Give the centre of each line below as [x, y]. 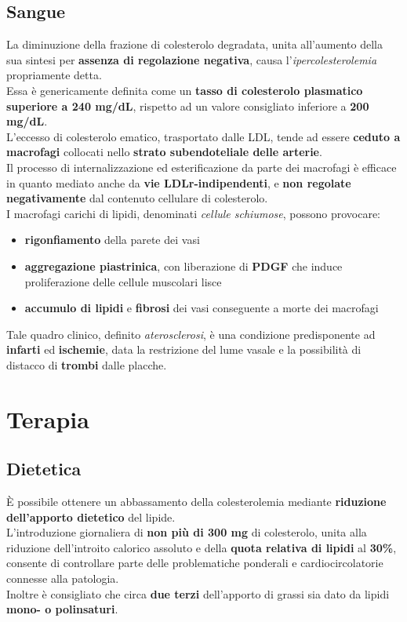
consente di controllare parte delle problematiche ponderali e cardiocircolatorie [195, 563]
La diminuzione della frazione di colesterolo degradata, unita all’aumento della [194, 44]
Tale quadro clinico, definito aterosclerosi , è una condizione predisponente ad [191, 334]
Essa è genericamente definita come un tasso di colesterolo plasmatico [185, 90]
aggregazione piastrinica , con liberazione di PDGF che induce [184, 266]
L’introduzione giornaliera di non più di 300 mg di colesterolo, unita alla [187, 532]
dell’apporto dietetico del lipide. [91, 517]
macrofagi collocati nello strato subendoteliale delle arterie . [164, 152]
